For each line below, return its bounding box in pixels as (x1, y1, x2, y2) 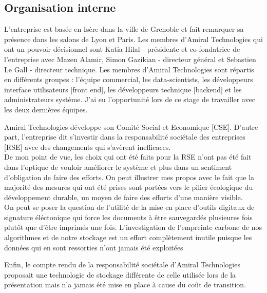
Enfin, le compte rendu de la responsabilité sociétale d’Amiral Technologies (4, 259, 240, 270)
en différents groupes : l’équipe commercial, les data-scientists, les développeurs (4, 74, 253, 85)
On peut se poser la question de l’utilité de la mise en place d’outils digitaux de (4, 202, 255, 212)
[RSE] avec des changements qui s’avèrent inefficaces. (4, 141, 171, 152)
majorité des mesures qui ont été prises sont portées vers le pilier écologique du (4, 182, 253, 192)
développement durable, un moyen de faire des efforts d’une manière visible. (4, 191, 243, 202)
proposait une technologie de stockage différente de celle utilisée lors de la (4, 269, 236, 280)
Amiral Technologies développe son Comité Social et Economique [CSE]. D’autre (4, 121, 258, 132)
